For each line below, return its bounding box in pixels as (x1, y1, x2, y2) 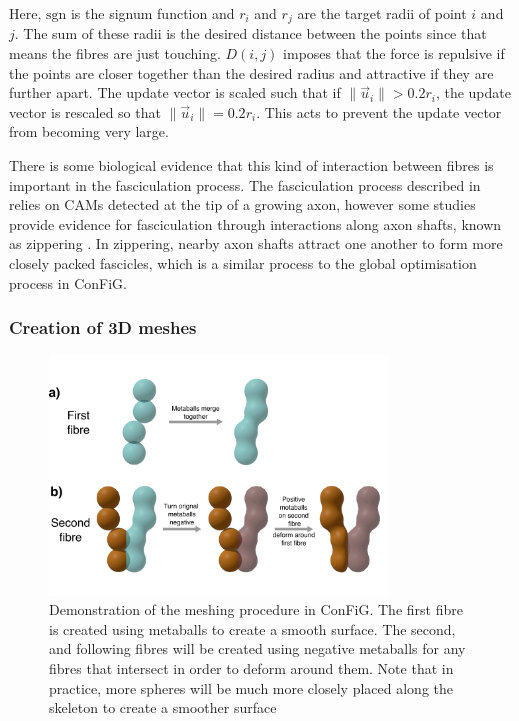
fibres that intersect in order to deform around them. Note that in (49, 657, 454, 678)
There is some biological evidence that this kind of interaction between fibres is (9, 155, 494, 176)
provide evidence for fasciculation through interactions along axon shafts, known (9, 213, 502, 234)
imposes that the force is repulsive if (283, 43, 505, 64)
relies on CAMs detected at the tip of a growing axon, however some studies (9, 194, 476, 215)
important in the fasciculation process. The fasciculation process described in (9, 174, 481, 195)
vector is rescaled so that (9, 101, 161, 122)
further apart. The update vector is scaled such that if (9, 82, 341, 103)
